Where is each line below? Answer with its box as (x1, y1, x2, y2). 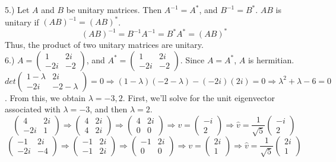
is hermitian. (248, 53, 294, 66)
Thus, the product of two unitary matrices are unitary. (5, 38, 204, 51)
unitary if (5, 15, 39, 28)
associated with (5, 103, 61, 115)
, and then (90, 103, 128, 115)
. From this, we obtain (5, 91, 86, 103)
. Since (180, 53, 205, 66)
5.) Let (5, 4, 30, 15)
